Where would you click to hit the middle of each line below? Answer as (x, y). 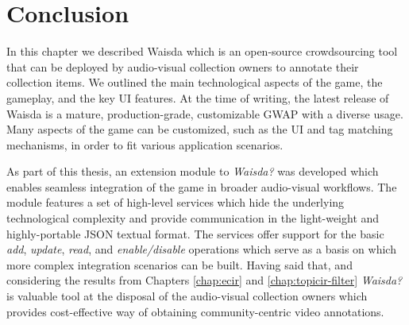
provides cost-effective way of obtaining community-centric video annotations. (195, 311)
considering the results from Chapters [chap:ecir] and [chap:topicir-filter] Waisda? (204, 280)
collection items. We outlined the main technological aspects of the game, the (195, 82)
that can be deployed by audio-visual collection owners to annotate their (183, 66)
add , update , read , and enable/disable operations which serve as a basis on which (201, 249)
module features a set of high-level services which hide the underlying (176, 202)
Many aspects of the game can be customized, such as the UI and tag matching (200, 129)
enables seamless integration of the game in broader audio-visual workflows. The (202, 186)
